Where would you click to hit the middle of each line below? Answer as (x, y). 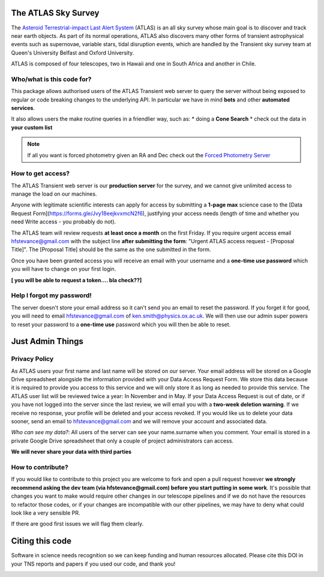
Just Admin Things (47, 341)
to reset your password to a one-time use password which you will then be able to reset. (121, 324)
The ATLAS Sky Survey (55, 13)
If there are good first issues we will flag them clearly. (77, 524)
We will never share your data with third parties (71, 452)
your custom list (32, 127)
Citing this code (41, 541)
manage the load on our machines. (54, 194)
